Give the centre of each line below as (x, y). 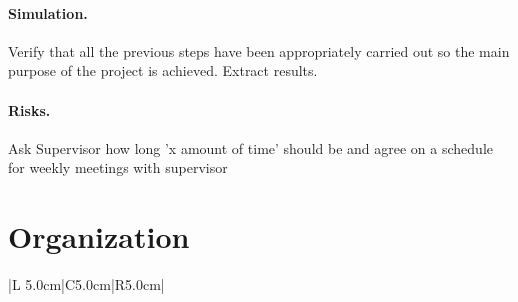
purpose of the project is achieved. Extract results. (163, 70)
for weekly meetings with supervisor (118, 167)
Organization (99, 236)
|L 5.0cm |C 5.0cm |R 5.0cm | (86, 284)
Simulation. (48, 12)
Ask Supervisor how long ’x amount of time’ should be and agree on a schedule (250, 147)
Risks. (29, 109)
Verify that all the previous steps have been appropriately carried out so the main (259, 50)
